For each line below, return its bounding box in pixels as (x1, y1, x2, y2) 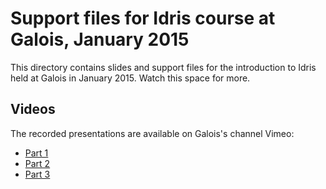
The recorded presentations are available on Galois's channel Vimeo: (10, 127, 295, 139)
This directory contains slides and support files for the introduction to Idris (10, 61, 317, 73)
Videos (10, 101, 56, 118)
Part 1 (24, 147, 49, 159)
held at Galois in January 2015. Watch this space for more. (10, 72, 251, 84)
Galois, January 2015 (10, 28, 190, 51)
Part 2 (24, 157, 51, 169)
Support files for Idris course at (10, 7, 276, 30)
